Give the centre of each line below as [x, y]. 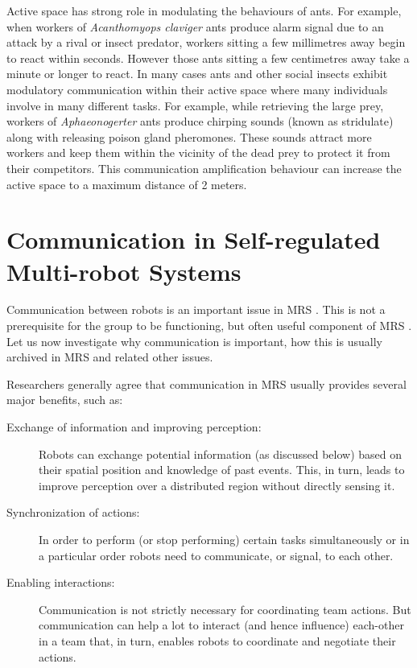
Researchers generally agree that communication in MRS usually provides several [206, 383]
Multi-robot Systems [124, 271]
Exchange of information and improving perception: [134, 427]
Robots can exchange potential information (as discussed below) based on [221, 454]
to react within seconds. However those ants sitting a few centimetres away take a [208, 58]
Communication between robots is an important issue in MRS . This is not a [196, 309]
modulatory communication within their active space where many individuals [197, 89]
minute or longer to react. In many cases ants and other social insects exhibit [197, 74]
